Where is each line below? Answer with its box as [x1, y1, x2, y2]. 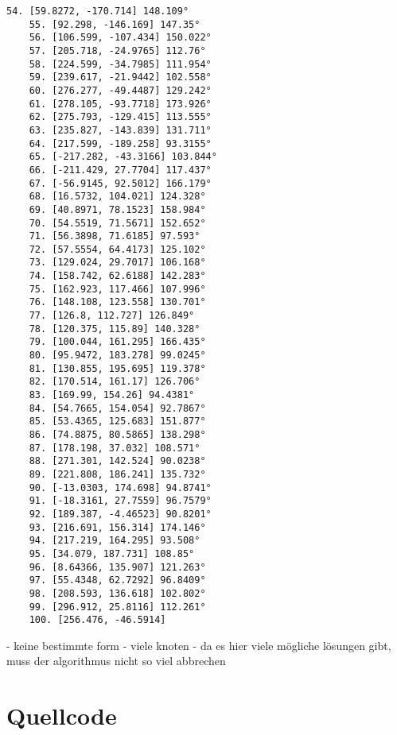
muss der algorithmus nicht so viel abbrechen [6, 652, 226, 669]
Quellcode [6, 699, 117, 732]
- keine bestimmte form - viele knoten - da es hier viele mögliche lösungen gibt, [6, 636, 391, 653]
